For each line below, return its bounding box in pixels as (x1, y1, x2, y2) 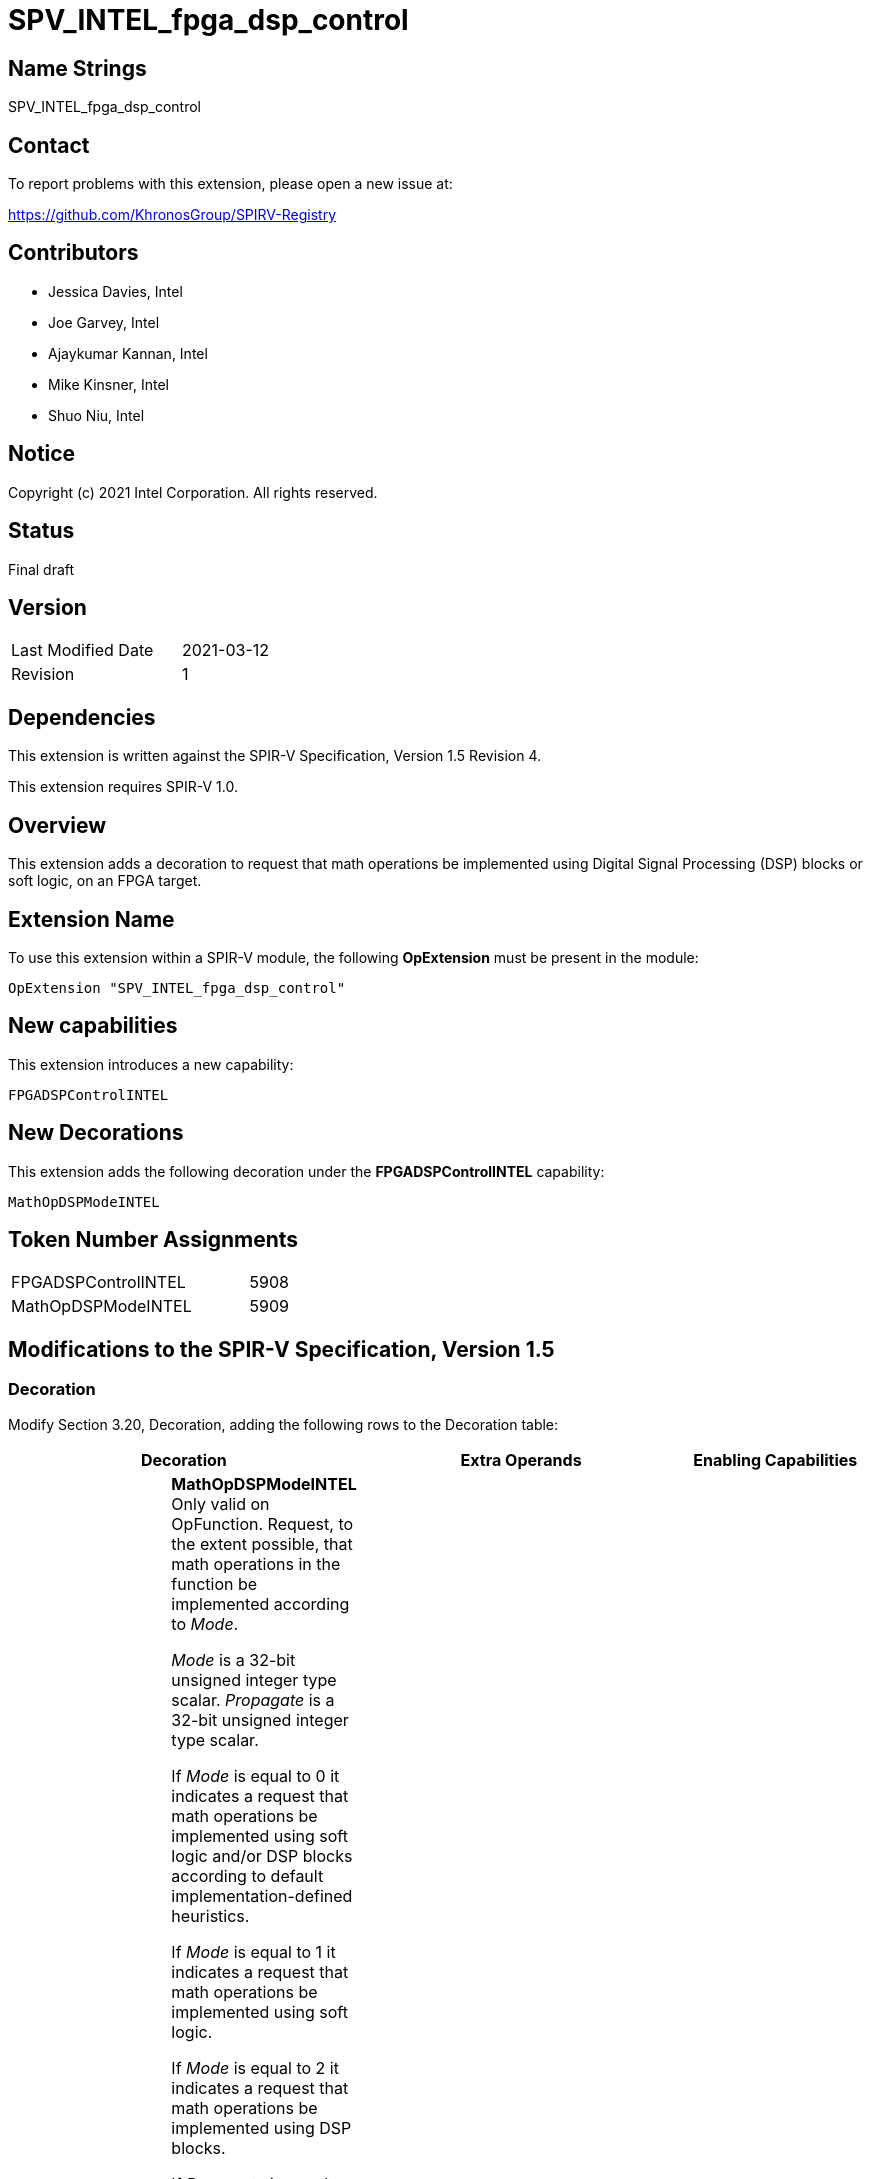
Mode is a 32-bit (171, 1649, 296, 1670)
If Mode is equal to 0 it (171, 1765, 340, 1786)
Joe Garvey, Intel (48, 313, 160, 331)
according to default (171, 1865, 324, 1886)
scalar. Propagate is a (171, 1689, 335, 1710)
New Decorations (8, 1120, 184, 1146)
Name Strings (8, 55, 147, 81)
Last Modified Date (11, 640, 154, 661)
